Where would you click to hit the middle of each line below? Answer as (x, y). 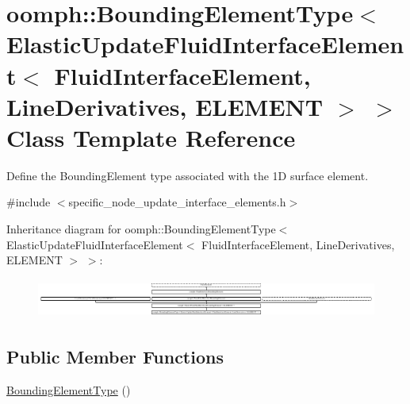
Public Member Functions (115, 356)
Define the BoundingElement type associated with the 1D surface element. (188, 175)
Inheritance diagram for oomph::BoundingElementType (141, 229)
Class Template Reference (151, 137)
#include (29, 202)
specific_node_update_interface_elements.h (177, 202)
